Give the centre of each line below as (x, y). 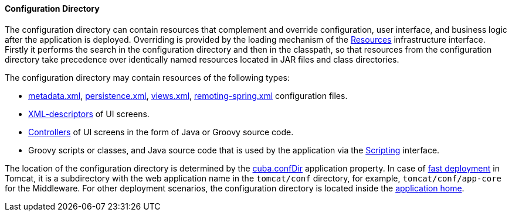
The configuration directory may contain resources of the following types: (147, 77)
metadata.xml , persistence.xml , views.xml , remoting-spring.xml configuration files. (188, 95)
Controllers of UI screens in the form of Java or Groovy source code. (161, 132)
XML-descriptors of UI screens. (89, 114)
